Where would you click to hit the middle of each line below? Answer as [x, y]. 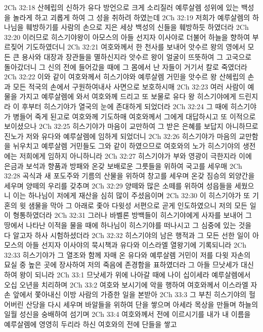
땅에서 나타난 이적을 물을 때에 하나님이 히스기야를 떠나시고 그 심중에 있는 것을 [128, 225]
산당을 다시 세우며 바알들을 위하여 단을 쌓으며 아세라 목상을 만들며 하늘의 [142, 304]
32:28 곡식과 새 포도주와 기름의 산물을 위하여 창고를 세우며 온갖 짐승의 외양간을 [129, 176]
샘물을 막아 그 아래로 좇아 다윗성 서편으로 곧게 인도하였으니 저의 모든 [138, 205]
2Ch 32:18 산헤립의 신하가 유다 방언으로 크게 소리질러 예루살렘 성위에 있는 [122, 7]
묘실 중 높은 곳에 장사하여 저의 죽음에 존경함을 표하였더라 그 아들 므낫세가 [121, 265]
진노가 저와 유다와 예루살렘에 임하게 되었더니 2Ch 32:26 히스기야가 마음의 [120, 136]
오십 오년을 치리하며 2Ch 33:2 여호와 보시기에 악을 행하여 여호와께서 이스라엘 [126, 284]
